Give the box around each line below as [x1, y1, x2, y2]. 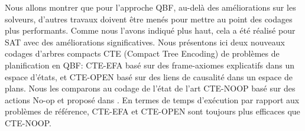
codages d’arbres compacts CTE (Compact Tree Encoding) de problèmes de [5, 47, 280, 60]
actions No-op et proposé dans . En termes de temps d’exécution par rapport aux [5, 93, 300, 106]
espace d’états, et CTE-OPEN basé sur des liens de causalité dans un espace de [5, 70, 293, 83]
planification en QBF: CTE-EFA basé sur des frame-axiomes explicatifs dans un [5, 58, 294, 71]
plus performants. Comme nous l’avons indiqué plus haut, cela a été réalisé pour [5, 24, 296, 37]
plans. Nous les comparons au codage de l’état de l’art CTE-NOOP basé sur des [5, 82, 296, 94]
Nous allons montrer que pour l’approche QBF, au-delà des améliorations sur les [5, 1, 296, 13]
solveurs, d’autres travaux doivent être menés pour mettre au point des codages [5, 12, 293, 25]
